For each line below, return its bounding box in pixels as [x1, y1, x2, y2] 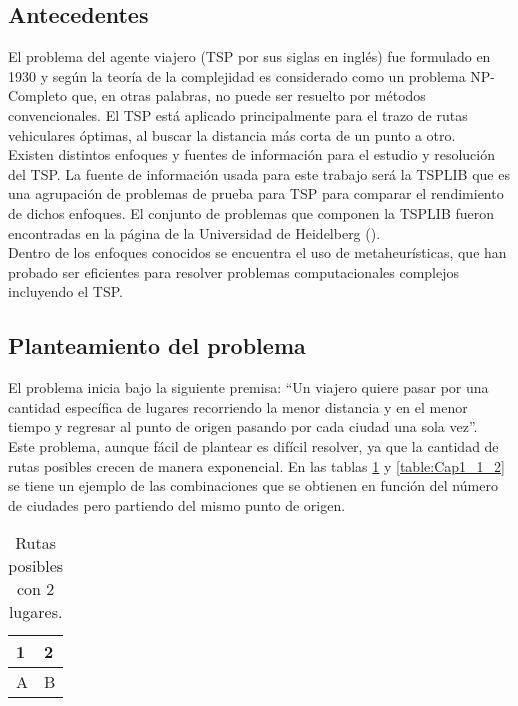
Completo [8, 85, 68, 106]
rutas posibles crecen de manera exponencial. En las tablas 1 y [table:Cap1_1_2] [8, 455, 505, 476]
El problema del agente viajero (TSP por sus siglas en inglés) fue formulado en [8, 46, 491, 67]
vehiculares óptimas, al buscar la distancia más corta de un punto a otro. [8, 124, 456, 145]
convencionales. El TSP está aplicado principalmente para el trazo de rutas [8, 104, 468, 125]
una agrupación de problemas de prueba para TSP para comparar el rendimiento [8, 183, 504, 204]
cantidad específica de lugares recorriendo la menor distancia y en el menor [8, 396, 468, 417]
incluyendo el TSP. [8, 281, 123, 302]
